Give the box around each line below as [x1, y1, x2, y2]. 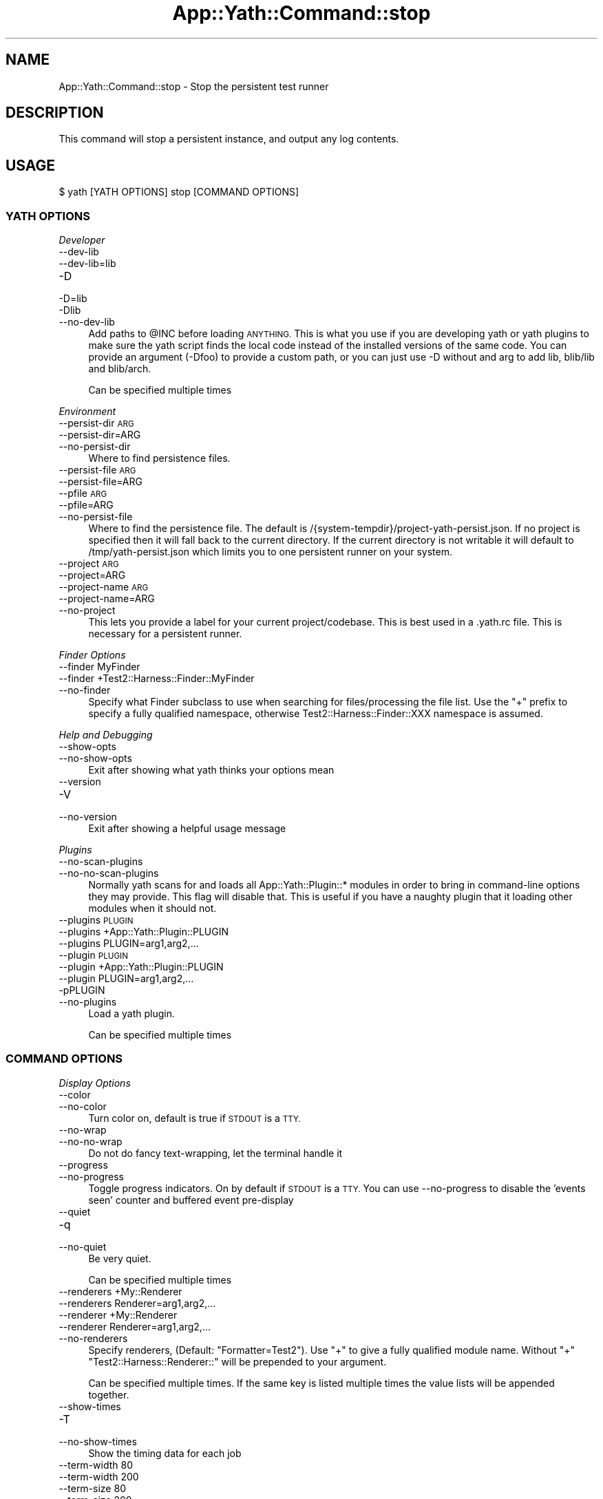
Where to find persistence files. [88, 452, 231, 465]
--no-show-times [59, 1435, 137, 1447]
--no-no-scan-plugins [59, 867, 159, 880]
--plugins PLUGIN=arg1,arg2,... [59, 937, 199, 950]
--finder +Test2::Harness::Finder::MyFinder [59, 672, 255, 685]
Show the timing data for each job [88, 1447, 242, 1459]
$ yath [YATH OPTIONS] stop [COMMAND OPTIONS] [59, 186, 299, 198]
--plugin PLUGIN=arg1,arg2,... [59, 972, 194, 985]
